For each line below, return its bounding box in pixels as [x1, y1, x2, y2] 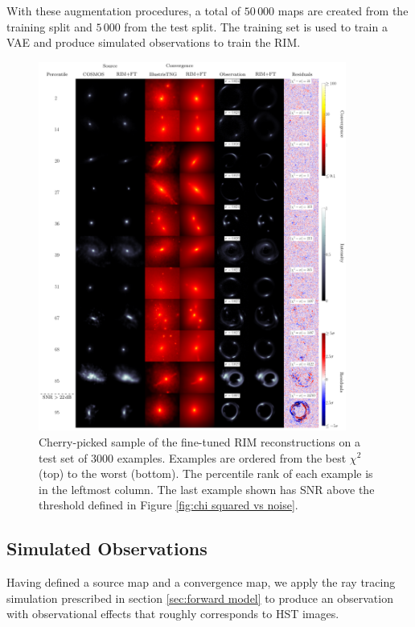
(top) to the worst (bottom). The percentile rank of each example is [39, 465, 373, 482]
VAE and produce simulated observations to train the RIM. [6, 34, 301, 51]
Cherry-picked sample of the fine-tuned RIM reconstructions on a [39, 433, 360, 450]
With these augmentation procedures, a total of [6, 2, 241, 19]
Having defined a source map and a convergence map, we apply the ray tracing [6, 574, 396, 591]
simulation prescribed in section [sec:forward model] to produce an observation [6, 589, 393, 606]
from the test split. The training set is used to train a [124, 18, 388, 35]
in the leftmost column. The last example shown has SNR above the [39, 480, 375, 497]
